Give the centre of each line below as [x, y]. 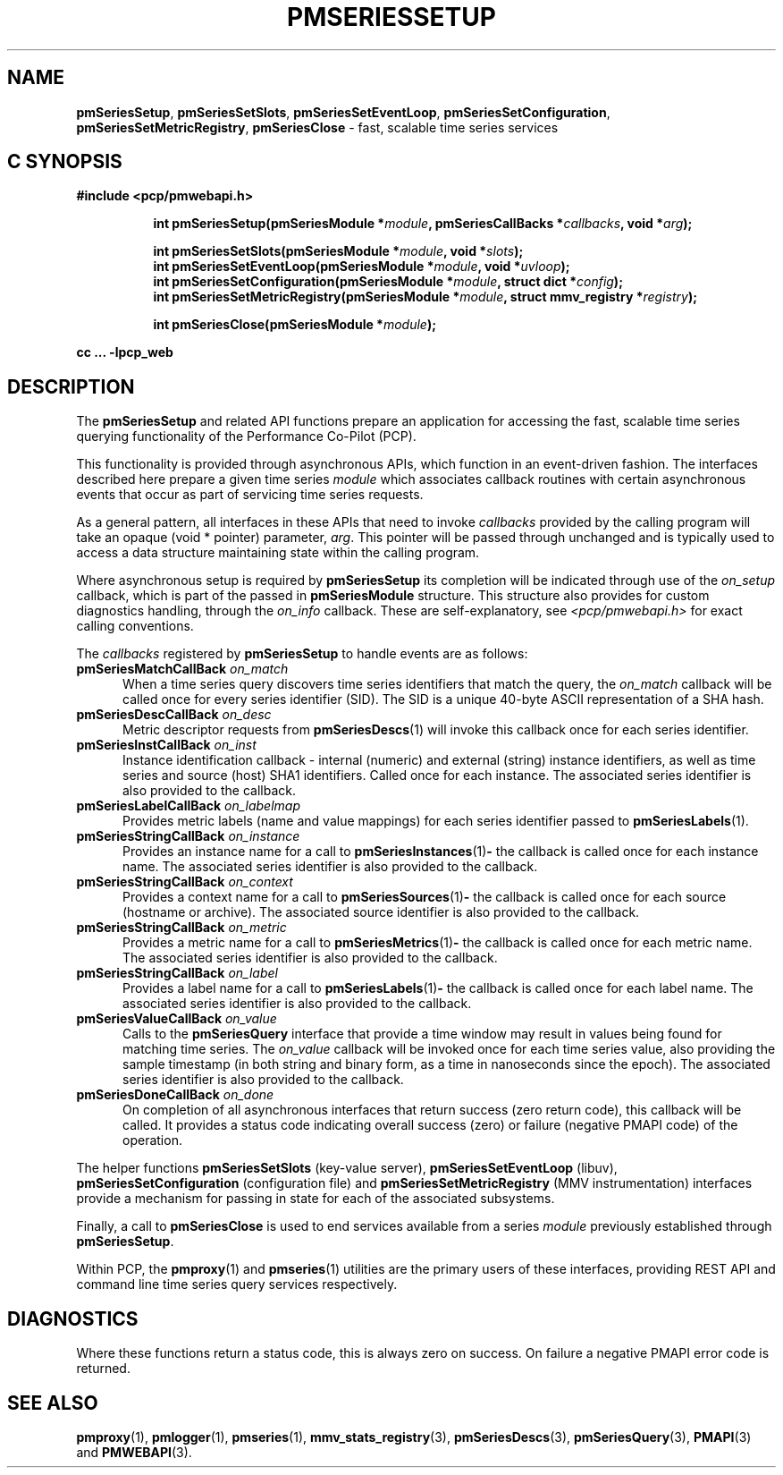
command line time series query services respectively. [237, 1284]
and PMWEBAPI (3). [134, 1452]
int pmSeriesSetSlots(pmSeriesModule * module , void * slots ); [338, 251]
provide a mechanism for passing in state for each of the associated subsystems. [316, 1199]
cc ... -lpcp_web [125, 352]
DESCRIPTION [71, 386]
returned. [103, 1369]
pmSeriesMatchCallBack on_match [182, 669]
